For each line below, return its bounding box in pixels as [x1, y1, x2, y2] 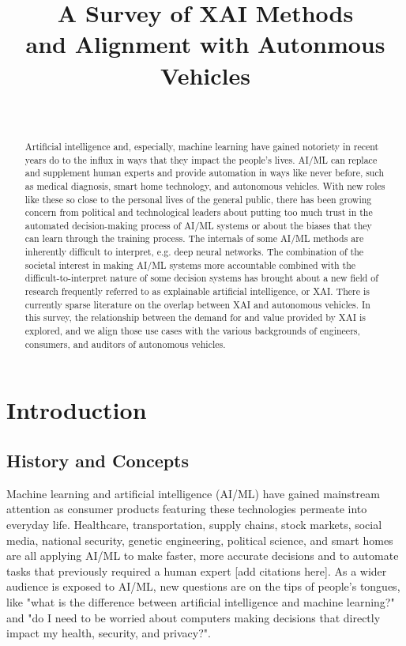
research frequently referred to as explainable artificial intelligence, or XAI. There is [24, 285, 370, 298]
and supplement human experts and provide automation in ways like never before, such [24, 166, 385, 179]
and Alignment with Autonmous [25, 28, 385, 60]
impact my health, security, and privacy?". [6, 625, 211, 641]
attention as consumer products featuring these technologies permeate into [6, 501, 367, 517]
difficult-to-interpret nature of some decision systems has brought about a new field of [24, 271, 378, 285]
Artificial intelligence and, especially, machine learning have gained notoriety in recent [24, 139, 379, 153]
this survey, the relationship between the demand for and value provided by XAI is [24, 311, 366, 324]
